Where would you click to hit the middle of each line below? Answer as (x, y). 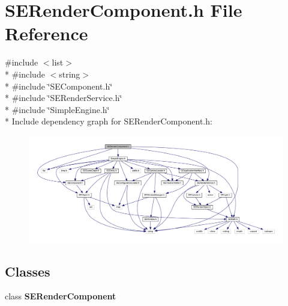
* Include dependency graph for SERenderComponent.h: (109, 121)
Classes (28, 271)
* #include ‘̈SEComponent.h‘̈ (59, 86)
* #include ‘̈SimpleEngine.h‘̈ (57, 109)
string (70, 74)
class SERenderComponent (61, 296)
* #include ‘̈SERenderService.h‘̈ (64, 98)
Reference (46, 33)
